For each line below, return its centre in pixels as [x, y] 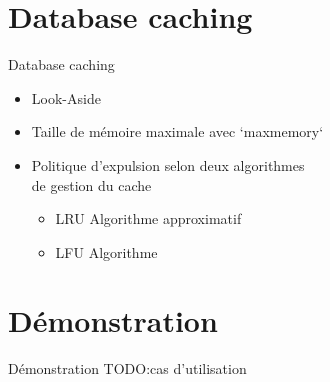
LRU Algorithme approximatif [148, 218]
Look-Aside [66, 97]
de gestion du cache [91, 184]
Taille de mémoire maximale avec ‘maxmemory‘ [177, 131]
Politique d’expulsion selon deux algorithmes [168, 164]
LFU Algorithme [106, 251]
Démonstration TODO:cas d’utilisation [127, 368]
